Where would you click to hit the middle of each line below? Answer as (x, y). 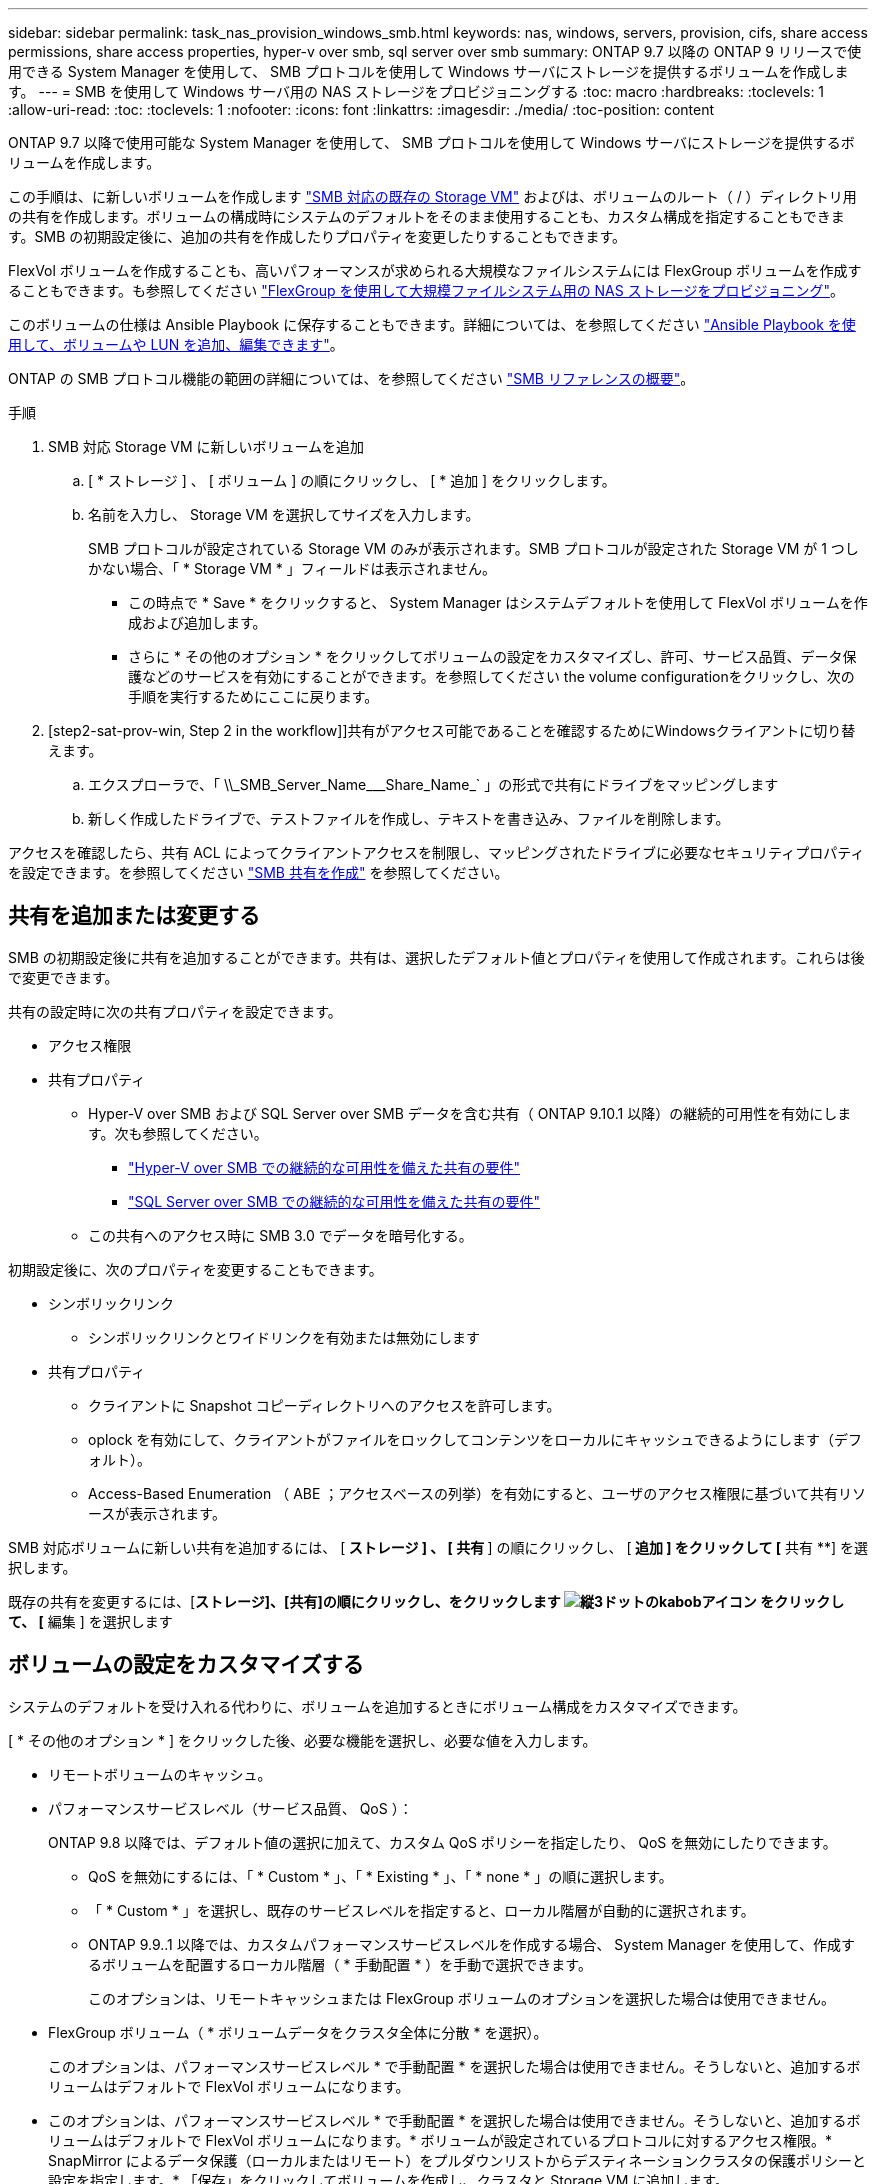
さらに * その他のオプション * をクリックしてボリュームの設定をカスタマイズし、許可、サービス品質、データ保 (492, 656)
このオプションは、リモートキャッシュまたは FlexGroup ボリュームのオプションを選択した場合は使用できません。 (461, 1998)
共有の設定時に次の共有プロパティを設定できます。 (175, 1011)
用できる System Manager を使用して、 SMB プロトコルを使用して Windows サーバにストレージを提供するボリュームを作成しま (428, 71)
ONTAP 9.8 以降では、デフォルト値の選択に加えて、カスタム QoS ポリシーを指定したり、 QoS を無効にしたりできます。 (442, 1842)
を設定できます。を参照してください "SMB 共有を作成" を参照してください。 (258, 872)
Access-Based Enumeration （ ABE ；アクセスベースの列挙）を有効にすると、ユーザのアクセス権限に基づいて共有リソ (477, 1493)
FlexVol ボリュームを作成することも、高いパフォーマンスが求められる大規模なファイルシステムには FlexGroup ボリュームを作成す (435, 270)
